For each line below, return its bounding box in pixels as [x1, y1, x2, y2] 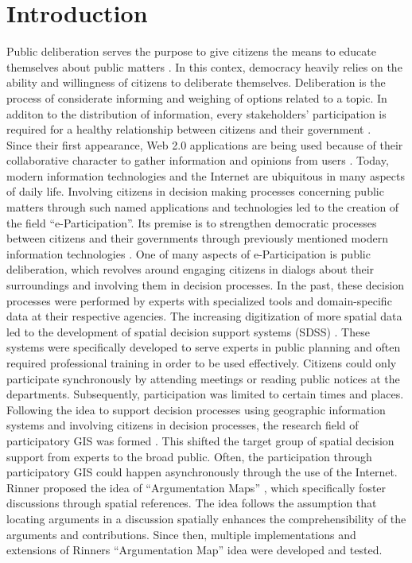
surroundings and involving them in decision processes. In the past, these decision [6, 277, 405, 293]
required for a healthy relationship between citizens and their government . [6, 121, 371, 138]
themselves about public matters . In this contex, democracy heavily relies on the [6, 58, 402, 75]
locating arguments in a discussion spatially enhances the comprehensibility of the [6, 510, 406, 526]
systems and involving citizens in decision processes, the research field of [6, 417, 359, 433]
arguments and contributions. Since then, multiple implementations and [6, 526, 356, 542]
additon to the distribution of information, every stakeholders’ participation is [6, 105, 387, 122]
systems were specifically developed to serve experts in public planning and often [6, 339, 401, 355]
